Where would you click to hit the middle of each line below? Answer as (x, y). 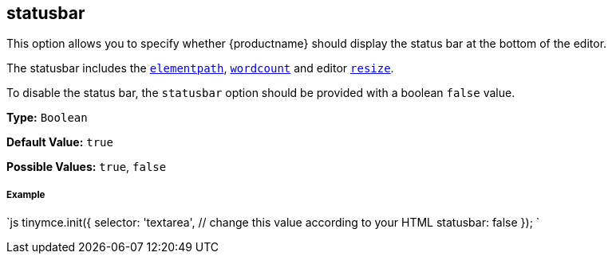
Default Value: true (60, 142)
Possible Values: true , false (87, 167)
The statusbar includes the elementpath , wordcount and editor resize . (200, 68)
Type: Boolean (47, 118)
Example (26, 194)
